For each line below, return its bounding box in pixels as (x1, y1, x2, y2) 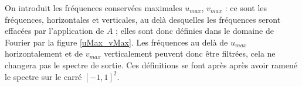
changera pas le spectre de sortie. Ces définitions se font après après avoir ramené (5, 58, 297, 71)
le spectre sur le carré (5, 70, 82, 82)
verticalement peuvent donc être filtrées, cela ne (104, 47, 276, 60)
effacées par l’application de (5, 25, 104, 37)
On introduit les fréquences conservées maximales (5, 2, 182, 13)
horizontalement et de (5, 47, 83, 60)
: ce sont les (225, 2, 267, 13)
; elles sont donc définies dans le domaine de (116, 25, 274, 37)
